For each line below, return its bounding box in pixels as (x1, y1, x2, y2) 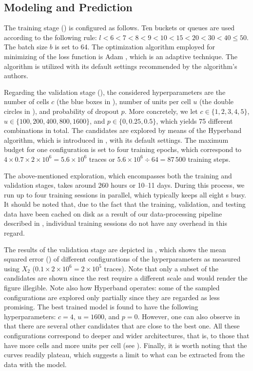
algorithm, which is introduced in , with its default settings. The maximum (4, 134, 229, 145)
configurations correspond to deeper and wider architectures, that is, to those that (4, 330, 250, 341)
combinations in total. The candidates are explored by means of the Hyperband (4, 125, 242, 135)
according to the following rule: (4, 32, 97, 42)
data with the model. (4, 359, 67, 369)
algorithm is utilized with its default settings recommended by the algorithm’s (4, 61, 237, 71)
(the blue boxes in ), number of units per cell (57, 96, 191, 107)
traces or (89, 153, 115, 164)
